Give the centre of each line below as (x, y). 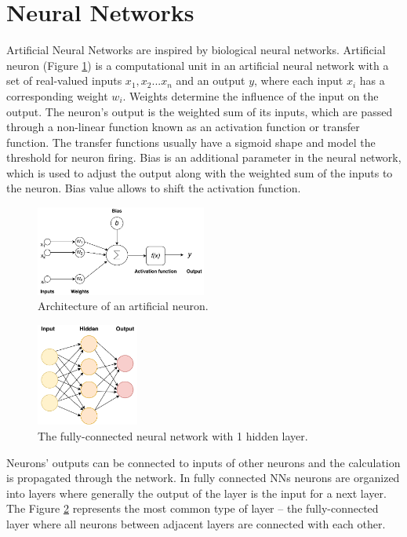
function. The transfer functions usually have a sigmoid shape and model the (191, 142)
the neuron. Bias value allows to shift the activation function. (154, 188)
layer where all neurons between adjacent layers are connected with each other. (196, 524)
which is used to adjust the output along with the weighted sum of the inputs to (200, 172)
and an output (211, 80)
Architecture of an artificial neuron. (123, 306)
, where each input (299, 80)
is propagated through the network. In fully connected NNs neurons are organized (203, 478)
